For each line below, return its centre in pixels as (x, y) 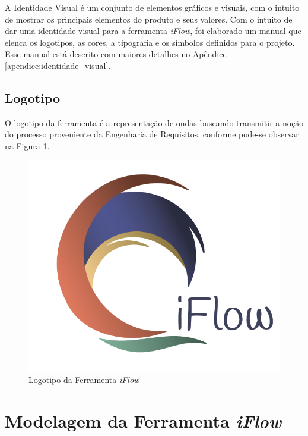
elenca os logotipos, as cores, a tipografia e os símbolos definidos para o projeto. (150, 42)
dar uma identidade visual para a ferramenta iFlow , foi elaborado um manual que (153, 31)
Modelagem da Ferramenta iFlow (143, 421)
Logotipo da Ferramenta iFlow (84, 380)
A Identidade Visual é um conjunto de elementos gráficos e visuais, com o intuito (152, 7)
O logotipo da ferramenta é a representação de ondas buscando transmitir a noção (154, 122)
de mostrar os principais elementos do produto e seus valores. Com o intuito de (149, 19)
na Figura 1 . (27, 145)
